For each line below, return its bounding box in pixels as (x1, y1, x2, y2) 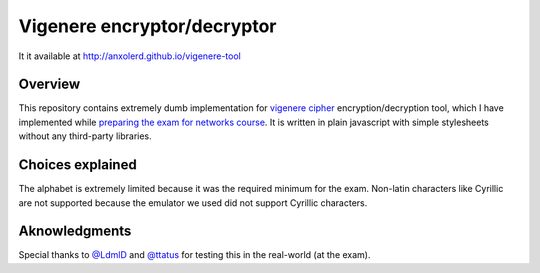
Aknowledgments (18, 223, 132, 240)
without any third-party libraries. (18, 130, 152, 142)
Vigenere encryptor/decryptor (18, 15, 277, 37)
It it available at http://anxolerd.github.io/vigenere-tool (18, 50, 242, 62)
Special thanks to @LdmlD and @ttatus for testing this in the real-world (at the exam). (18, 249, 371, 261)
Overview (18, 76, 81, 93)
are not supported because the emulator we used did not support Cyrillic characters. (18, 196, 368, 209)
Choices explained (18, 156, 137, 174)
